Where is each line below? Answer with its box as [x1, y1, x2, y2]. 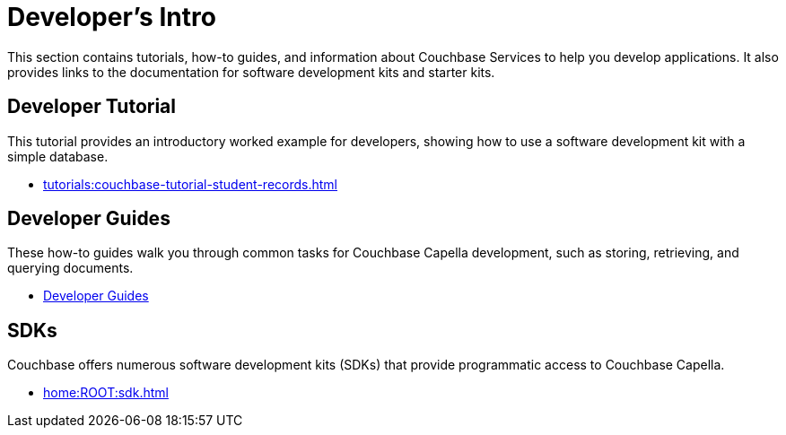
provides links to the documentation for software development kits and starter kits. [7, 64, 495, 80]
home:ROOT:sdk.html [43, 385, 169, 401]
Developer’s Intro [7, 2, 216, 32]
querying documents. [7, 260, 134, 276]
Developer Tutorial [7, 95, 176, 118]
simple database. [7, 148, 109, 164]
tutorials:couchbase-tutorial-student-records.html [43, 176, 338, 192]
